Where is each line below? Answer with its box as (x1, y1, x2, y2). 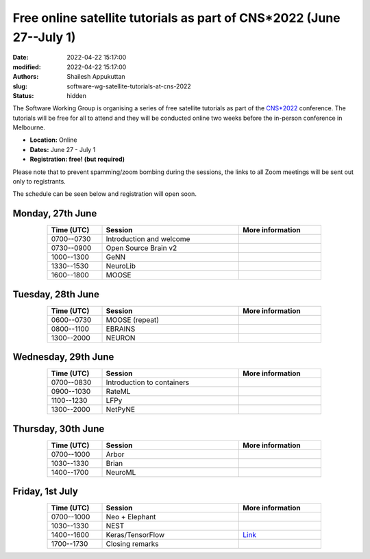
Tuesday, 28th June (12, 288, 99, 300)
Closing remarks (106, 539, 159, 549)
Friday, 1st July (12, 486, 78, 497)
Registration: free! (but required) (29, 155, 125, 164)
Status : (12, 91, 34, 99)
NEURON (106, 333, 136, 343)
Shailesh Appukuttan (66, 73, 126, 81)
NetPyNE (106, 405, 136, 414)
